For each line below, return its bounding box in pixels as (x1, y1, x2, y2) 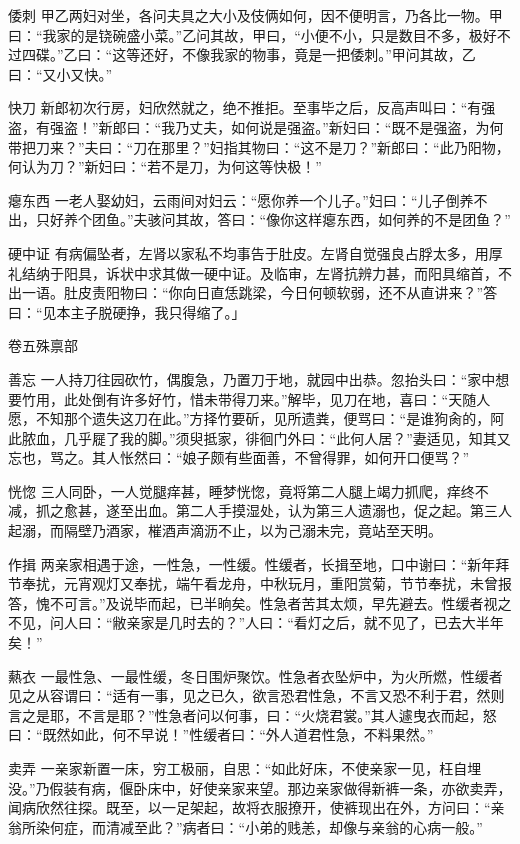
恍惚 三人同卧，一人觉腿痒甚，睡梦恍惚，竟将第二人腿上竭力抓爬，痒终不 (8, 480, 489, 501)
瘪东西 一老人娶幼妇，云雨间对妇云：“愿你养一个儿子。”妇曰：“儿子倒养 (8, 189, 474, 210)
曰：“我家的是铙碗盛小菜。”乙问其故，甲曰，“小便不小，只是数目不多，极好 (8, 24, 497, 45)
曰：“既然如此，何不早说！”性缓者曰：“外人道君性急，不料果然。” (8, 724, 434, 745)
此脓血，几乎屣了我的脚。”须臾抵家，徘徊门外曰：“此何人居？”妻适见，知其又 (8, 427, 511, 448)
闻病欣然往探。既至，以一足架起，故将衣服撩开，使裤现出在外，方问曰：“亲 (8, 797, 505, 818)
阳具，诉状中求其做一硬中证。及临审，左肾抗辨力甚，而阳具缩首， (63, 262, 498, 283)
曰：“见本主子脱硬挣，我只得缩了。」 (8, 301, 246, 322)
